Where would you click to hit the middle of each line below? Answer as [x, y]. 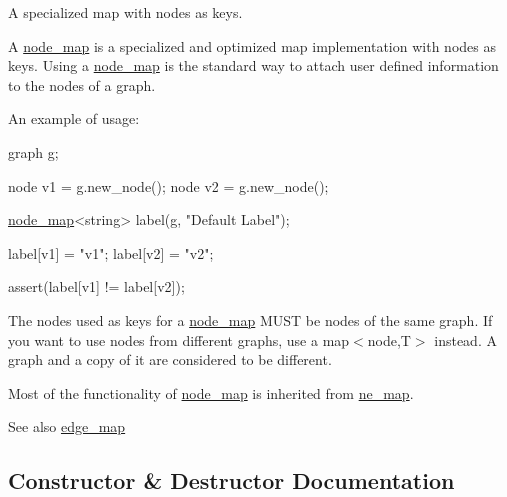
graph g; [33, 151]
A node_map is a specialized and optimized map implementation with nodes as [252, 45]
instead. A [465, 339]
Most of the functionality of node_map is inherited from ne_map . [211, 392]
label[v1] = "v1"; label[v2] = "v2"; [111, 252]
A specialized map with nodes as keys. [125, 12]
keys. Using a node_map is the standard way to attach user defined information [253, 65]
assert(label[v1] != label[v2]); [96, 286]
